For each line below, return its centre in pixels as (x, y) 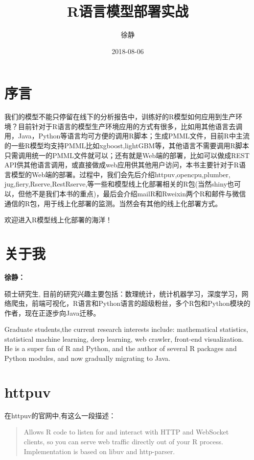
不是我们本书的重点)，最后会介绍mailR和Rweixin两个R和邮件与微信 (139, 193)
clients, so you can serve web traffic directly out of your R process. (123, 441)
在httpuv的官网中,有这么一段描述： (60, 415)
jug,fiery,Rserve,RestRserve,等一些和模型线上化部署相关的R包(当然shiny (116, 184)
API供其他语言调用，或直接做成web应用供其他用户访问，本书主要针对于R (122, 165)
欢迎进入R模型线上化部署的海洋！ (58, 220)
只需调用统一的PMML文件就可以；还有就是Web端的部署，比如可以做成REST (127, 155)
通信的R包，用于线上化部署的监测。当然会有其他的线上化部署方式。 (113, 203)
